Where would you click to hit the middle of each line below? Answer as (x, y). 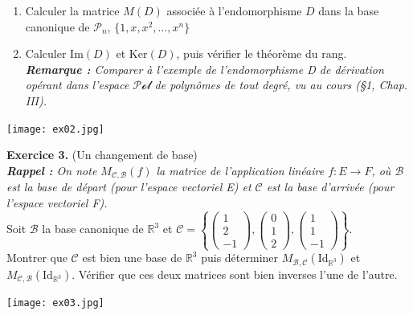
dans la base (349, 10)
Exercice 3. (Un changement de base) (102, 155)
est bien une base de (132, 258)
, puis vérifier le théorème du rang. (262, 53)
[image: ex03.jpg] (55, 303)
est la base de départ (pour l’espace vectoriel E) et (129, 187)
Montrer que (37, 258)
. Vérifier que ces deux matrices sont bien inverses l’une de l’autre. (235, 274)
